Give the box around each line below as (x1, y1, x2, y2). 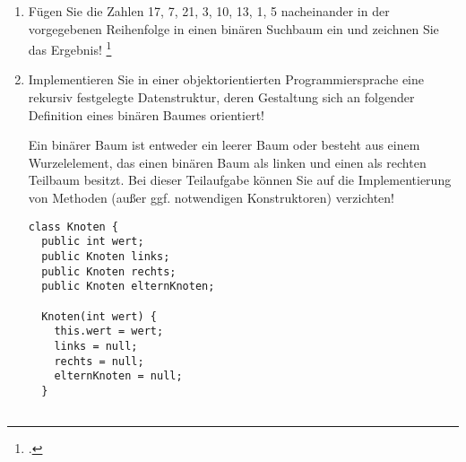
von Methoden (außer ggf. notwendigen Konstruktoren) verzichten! (28, 188, 395, 206)
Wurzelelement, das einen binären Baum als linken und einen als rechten (28, 153, 427, 171)
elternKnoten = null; (54, 370, 183, 383)
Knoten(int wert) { (41, 309, 157, 323)
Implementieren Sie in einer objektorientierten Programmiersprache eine (28, 70, 424, 89)
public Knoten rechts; (41, 265, 177, 278)
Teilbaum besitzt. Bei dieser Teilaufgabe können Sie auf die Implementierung (28, 170, 452, 189)
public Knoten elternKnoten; (41, 280, 215, 293)
